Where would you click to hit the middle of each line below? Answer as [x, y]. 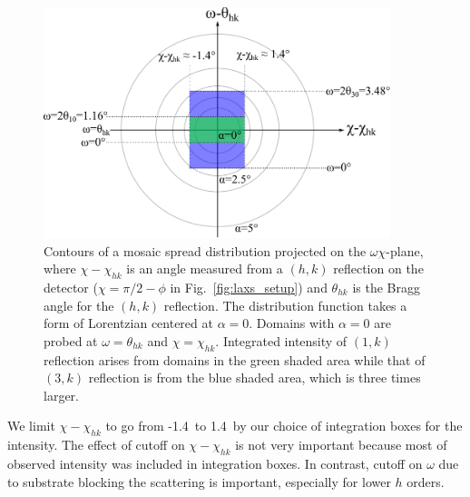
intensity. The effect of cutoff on [96, 445]
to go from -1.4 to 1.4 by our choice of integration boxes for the [284, 426]
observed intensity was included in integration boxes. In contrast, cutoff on [215, 463]
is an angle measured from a [205, 268]
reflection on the [378, 268]
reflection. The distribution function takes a [285, 305]
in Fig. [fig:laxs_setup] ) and [249, 287]
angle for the [79, 305]
